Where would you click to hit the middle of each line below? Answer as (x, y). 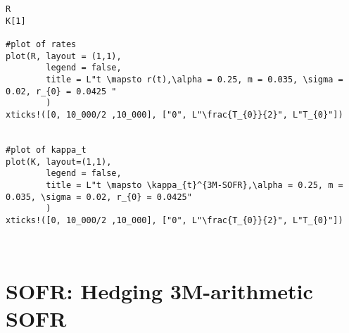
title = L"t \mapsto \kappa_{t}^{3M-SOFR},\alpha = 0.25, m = (195, 185)
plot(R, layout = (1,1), (64, 56)
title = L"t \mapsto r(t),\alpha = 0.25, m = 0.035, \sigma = (195, 79)
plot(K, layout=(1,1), (59, 162)
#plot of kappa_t (46, 150)
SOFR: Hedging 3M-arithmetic (159, 290)
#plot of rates (41, 44)
